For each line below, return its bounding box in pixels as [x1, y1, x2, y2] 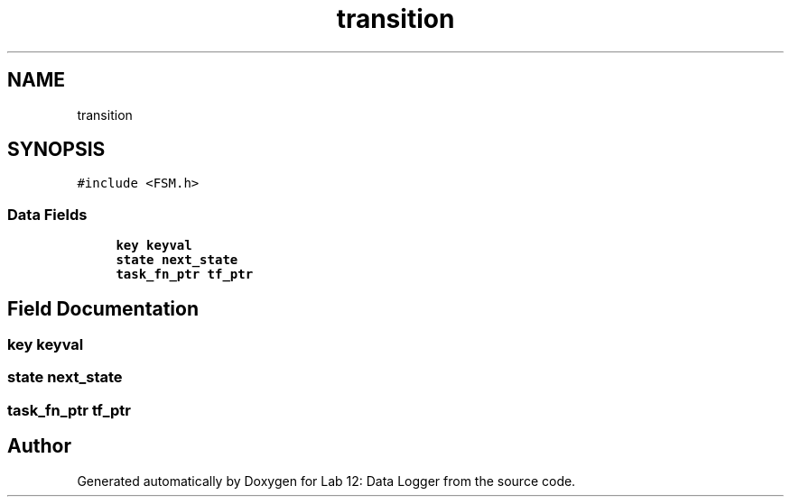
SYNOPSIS [7, 138, 106, 161]
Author [7, 435, 71, 458]
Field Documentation [7, 297, 199, 320]
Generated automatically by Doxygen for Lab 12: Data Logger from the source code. [77, 472, 576, 489]
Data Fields [7, 205, 88, 224]
